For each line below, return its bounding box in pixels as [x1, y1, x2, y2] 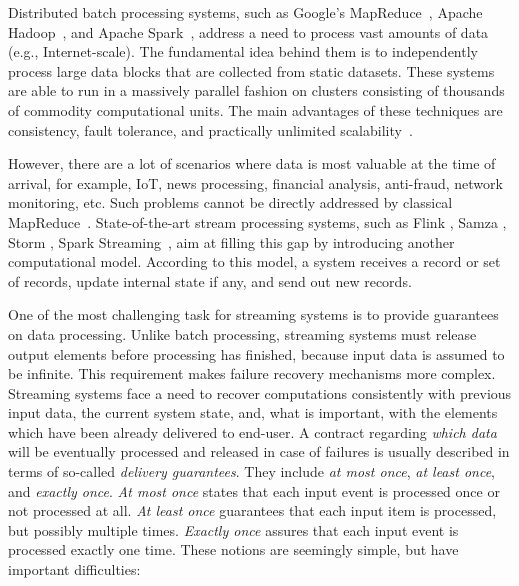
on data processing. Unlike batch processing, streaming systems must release [8, 323, 477, 344]
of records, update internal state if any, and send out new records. [8, 270, 412, 291]
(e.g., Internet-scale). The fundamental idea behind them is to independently [8, 41, 478, 62]
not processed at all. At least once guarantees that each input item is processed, [8, 500, 497, 521]
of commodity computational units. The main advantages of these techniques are [8, 99, 503, 120]
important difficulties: [8, 559, 141, 580]
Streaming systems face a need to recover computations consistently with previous [8, 382, 512, 403]
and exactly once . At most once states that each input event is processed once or [8, 480, 500, 501]
